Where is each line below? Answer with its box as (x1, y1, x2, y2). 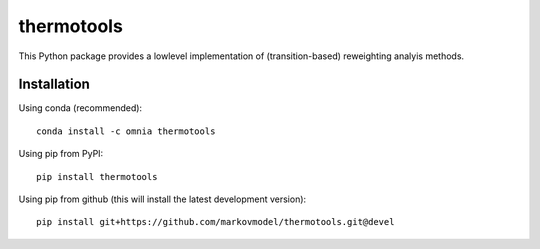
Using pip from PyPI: (18, 148, 104, 160)
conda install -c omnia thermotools (36, 125, 216, 137)
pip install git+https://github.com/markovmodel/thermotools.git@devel (36, 216, 395, 228)
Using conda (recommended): (18, 102, 143, 114)
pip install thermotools (36, 171, 158, 182)
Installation (18, 76, 90, 93)
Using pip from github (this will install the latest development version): (18, 193, 307, 205)
